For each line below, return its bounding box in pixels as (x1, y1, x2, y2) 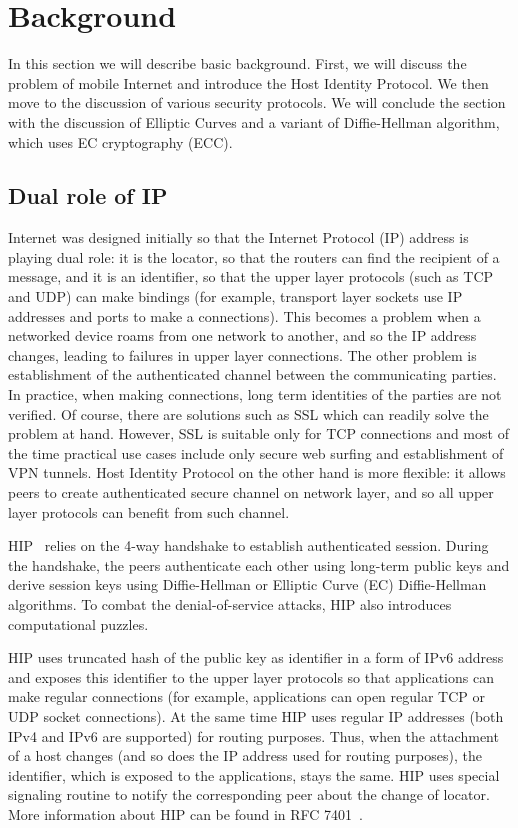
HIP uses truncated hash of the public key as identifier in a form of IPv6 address (8, 647, 504, 668)
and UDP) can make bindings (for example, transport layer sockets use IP (8, 286, 463, 307)
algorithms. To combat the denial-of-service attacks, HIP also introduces (8, 593, 452, 614)
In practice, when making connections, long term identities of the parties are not (8, 384, 502, 405)
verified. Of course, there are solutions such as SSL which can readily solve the (8, 403, 489, 424)
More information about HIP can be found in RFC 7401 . (8, 803, 363, 824)
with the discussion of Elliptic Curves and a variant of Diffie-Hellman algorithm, (8, 111, 500, 132)
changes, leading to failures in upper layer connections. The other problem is (8, 344, 477, 365)
